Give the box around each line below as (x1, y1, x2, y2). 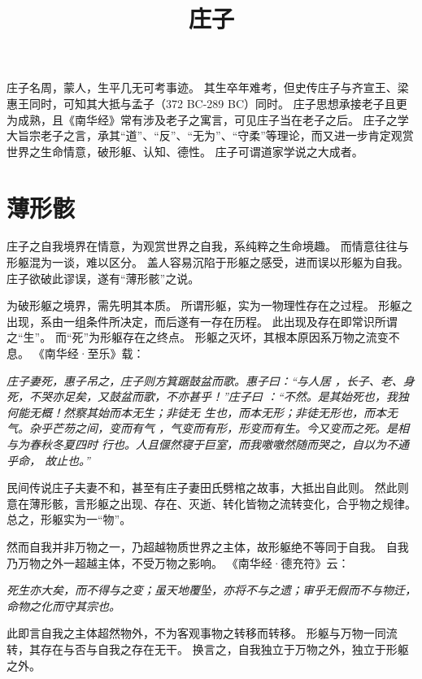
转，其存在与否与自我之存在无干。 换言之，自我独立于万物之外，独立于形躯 (7, 640, 409, 657)
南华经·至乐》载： (44, 345, 145, 362)
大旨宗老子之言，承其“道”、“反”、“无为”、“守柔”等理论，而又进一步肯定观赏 (7, 127, 414, 144)
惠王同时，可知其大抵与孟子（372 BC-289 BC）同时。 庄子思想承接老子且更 (7, 94, 407, 111)
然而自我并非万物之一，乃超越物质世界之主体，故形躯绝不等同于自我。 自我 (7, 538, 409, 555)
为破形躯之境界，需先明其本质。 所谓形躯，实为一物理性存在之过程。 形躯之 (7, 297, 413, 314)
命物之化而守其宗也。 (7, 597, 120, 614)
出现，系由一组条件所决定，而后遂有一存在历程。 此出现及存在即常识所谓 (7, 312, 398, 329)
